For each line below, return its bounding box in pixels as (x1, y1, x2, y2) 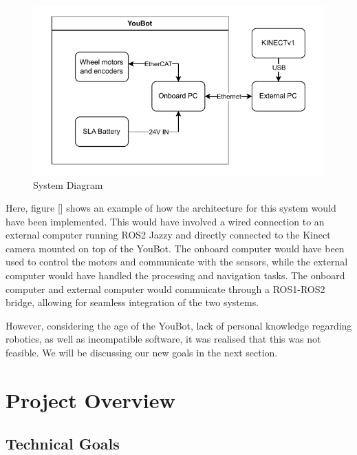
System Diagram (33, 177, 103, 192)
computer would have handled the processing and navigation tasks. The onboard (6, 268, 345, 283)
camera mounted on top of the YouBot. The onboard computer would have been (6, 241, 345, 255)
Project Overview (6, 385, 175, 414)
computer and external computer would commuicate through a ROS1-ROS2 (6, 281, 325, 296)
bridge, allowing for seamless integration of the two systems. (6, 295, 259, 310)
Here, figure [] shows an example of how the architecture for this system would (6, 201, 336, 215)
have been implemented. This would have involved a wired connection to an (6, 214, 325, 228)
